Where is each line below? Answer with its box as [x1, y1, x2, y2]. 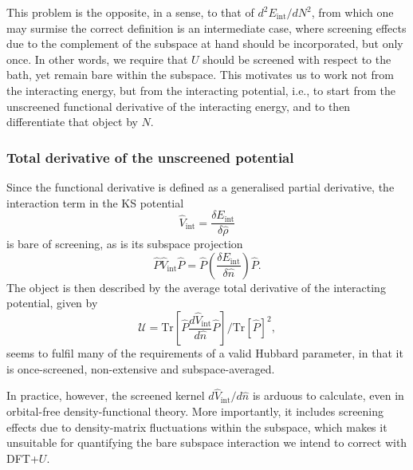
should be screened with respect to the [203, 50, 391, 67]
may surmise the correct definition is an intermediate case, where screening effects [6, 19, 407, 36]
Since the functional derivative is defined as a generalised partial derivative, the [6, 178, 395, 195]
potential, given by [6, 294, 98, 311]
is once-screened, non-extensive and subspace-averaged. [6, 360, 275, 377]
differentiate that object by [6, 113, 138, 130]
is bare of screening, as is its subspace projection [6, 235, 243, 252]
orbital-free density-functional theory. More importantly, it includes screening [6, 403, 384, 420]
